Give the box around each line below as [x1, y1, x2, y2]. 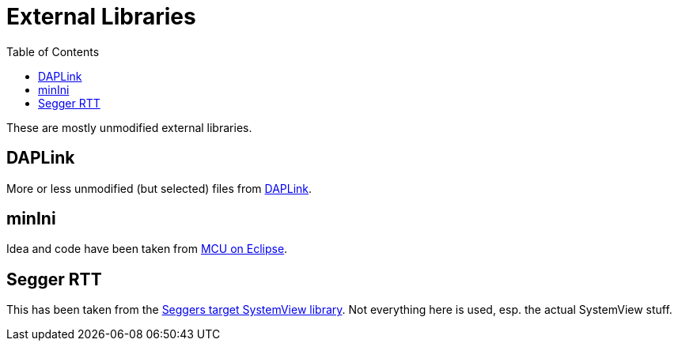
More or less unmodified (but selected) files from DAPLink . [6, 181, 312, 195]
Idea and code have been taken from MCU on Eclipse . [6, 242, 288, 256]
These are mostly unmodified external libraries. [6, 120, 252, 134]
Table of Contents [6, 44, 100, 58]
